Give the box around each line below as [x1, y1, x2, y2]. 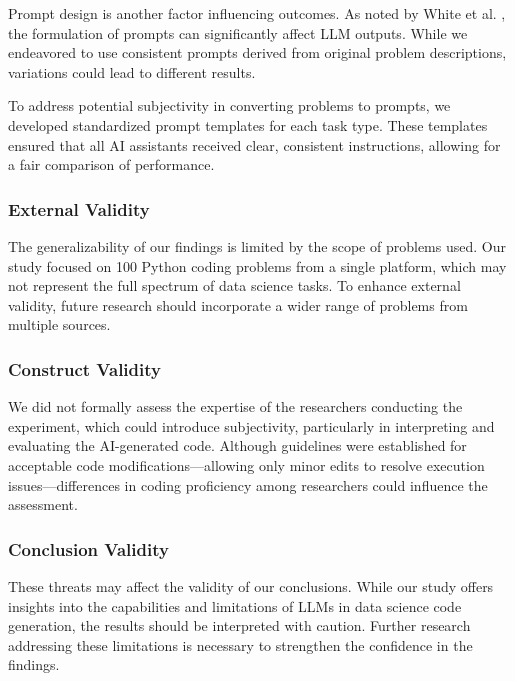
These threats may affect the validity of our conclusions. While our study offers [8, 575, 494, 596]
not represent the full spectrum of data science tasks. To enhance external [8, 275, 461, 296]
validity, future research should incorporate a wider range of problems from [8, 294, 468, 315]
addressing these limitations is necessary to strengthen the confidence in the [8, 634, 473, 655]
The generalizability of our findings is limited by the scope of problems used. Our [8, 235, 506, 256]
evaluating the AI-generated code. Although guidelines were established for [8, 435, 467, 456]
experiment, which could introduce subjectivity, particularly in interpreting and [8, 415, 495, 436]
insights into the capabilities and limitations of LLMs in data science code [8, 595, 462, 616]
